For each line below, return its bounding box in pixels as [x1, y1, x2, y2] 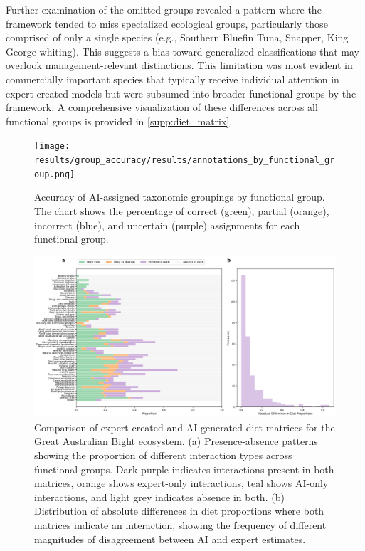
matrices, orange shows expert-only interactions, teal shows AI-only [34, 476, 329, 490]
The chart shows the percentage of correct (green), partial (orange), [34, 203, 329, 218]
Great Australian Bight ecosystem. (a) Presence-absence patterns [34, 434, 318, 448]
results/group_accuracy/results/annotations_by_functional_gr [34, 155, 335, 165]
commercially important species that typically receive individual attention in [6, 71, 339, 86]
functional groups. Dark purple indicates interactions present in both [34, 461, 334, 476]
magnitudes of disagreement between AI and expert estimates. [34, 531, 306, 546]
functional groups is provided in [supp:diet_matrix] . [6, 113, 233, 128]
